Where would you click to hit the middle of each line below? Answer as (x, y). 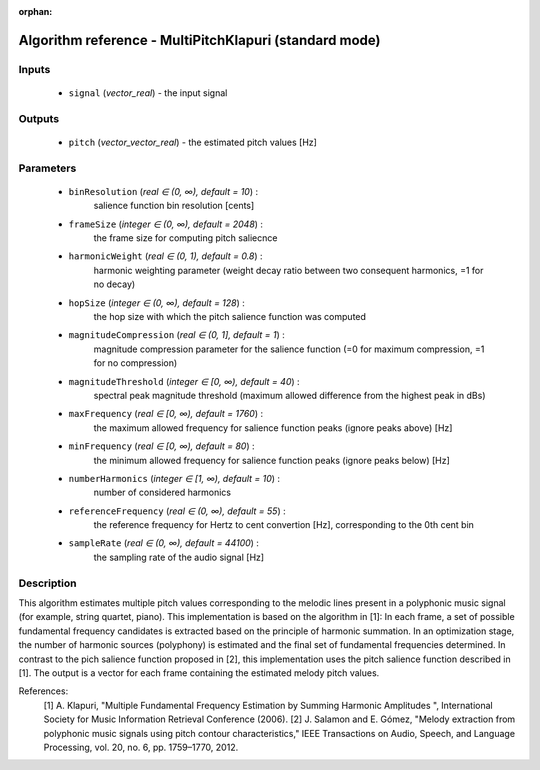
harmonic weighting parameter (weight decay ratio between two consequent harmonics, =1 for (288, 270)
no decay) (114, 284)
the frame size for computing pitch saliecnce (185, 238)
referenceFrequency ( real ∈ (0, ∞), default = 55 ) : (177, 511)
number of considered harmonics (162, 492)
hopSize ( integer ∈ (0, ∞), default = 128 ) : (156, 302)
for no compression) (135, 363)
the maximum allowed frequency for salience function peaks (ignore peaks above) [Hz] (273, 427)
